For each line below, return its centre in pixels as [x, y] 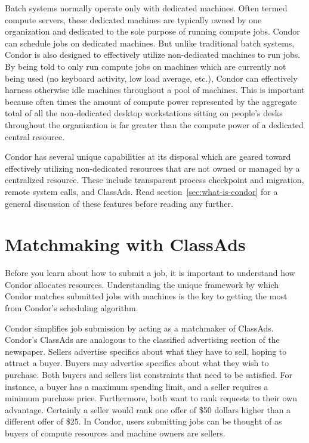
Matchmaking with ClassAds [125, 244]
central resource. [35, 136]
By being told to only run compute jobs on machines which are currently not [146, 66]
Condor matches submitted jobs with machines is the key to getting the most [146, 296]
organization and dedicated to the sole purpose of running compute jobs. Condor [152, 31]
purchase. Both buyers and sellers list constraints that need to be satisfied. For [149, 374]
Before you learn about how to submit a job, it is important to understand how [150, 273]
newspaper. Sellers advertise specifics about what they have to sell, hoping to [146, 351]
